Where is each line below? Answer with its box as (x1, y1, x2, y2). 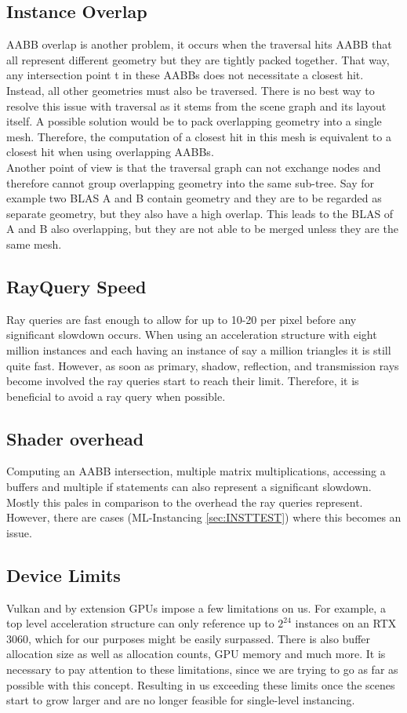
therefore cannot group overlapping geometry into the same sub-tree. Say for (6, 174, 375, 191)
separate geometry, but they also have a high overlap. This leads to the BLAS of (6, 205, 394, 221)
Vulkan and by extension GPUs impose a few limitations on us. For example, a (6, 599, 386, 616)
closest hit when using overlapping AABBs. (6, 144, 214, 160)
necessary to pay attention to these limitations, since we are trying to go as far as (6, 661, 398, 678)
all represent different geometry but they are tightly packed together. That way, (6, 51, 390, 67)
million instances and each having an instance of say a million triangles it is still (6, 341, 391, 358)
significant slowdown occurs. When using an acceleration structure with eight (6, 326, 377, 343)
